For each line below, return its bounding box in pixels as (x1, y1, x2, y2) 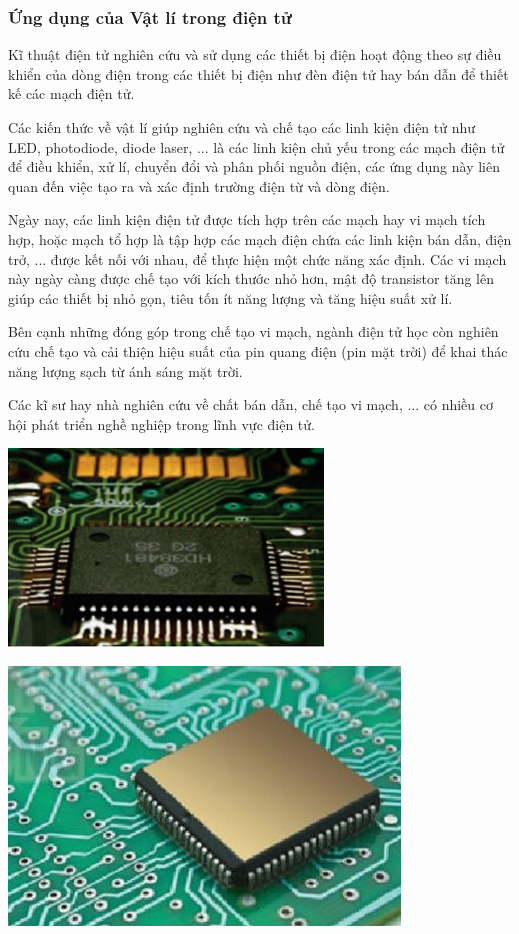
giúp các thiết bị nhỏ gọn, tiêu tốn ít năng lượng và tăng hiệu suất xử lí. (8, 287, 453, 308)
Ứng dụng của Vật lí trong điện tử (8, 4, 292, 29)
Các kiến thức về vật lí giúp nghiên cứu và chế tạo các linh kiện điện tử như (8, 117, 476, 137)
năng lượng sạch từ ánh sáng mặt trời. (8, 360, 243, 381)
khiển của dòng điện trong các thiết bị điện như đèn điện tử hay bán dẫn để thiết (8, 63, 509, 84)
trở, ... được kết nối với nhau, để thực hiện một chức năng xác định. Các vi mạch (8, 248, 507, 269)
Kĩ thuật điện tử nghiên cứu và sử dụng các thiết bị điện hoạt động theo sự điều (8, 44, 502, 65)
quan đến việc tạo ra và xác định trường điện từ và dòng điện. (8, 175, 390, 196)
